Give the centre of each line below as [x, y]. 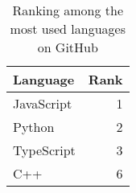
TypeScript [44, 150]
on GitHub [68, 47]
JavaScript [43, 103]
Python [34, 127]
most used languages [68, 29]
